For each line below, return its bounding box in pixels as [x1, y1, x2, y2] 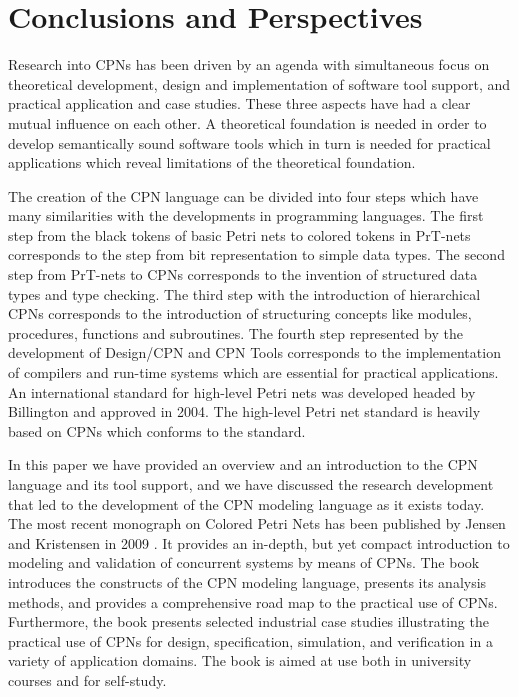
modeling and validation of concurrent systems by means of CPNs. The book [8, 552, 480, 573]
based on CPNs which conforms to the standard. [8, 420, 306, 441]
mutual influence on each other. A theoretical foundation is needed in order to [8, 112, 487, 133]
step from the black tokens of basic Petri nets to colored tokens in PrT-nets [8, 224, 471, 245]
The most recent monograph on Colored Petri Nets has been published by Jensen [8, 513, 506, 534]
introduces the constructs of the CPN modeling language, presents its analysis [8, 571, 487, 592]
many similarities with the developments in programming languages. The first [8, 205, 484, 226]
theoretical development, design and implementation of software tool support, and [8, 73, 511, 94]
